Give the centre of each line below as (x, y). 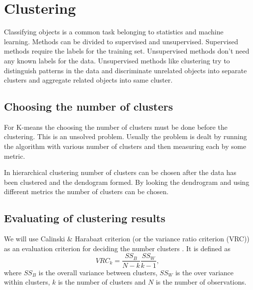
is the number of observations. (201, 282)
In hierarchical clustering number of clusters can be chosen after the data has (120, 172)
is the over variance (204, 272)
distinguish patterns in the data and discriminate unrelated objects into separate (126, 70)
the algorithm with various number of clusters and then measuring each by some (125, 146)
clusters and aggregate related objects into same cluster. (88, 80)
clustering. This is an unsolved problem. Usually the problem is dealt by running (126, 136)
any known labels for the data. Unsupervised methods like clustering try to (117, 60)
